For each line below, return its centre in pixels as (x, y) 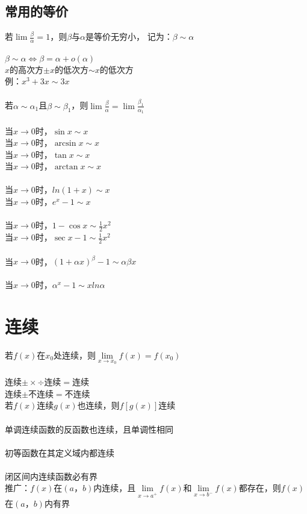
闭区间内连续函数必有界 (51, 476)
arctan (66, 167)
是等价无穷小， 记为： (129, 36)
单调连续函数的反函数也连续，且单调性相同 (89, 429)
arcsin (65, 144)
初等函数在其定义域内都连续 (60, 452)
